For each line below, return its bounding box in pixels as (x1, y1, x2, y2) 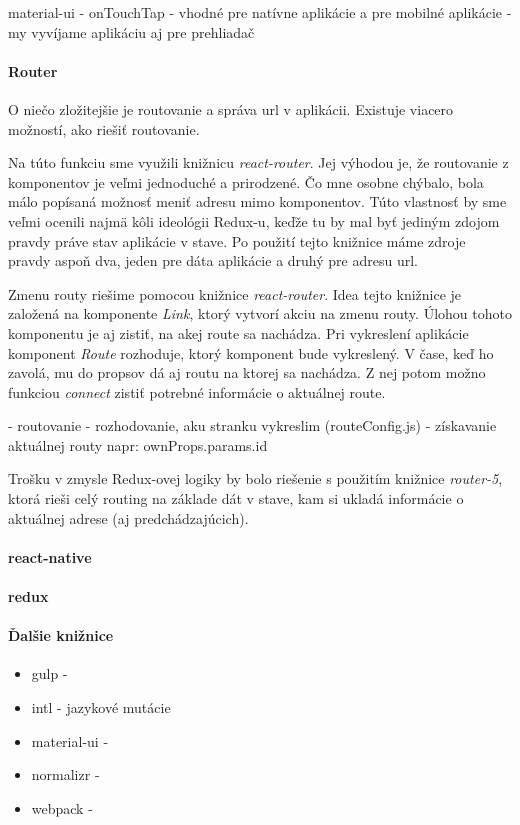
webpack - (31, 797, 93, 818)
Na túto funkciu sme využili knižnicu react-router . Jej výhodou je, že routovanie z (8, 152, 509, 173)
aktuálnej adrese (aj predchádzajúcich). (8, 507, 249, 528)
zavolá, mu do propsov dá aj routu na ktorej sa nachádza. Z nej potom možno (8, 362, 486, 383)
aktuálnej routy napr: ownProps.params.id (8, 434, 268, 455)
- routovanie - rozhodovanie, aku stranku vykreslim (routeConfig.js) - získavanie (8, 415, 497, 436)
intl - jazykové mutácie (31, 697, 171, 718)
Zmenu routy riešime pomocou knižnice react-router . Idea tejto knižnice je (8, 283, 462, 304)
